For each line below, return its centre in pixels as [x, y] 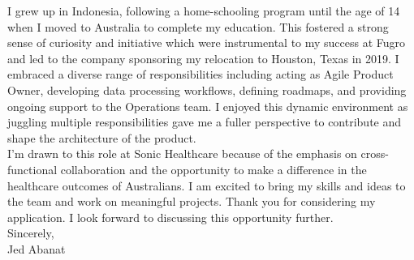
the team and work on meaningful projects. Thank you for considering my [192, 201]
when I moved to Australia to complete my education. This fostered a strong [198, 26]
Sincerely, [31, 233]
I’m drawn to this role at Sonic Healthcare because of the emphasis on [182, 153]
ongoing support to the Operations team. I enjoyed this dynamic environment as [208, 106]
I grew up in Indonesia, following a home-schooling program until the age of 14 [204, 11]
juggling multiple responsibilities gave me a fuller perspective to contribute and [205, 122]
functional [32, 169]
